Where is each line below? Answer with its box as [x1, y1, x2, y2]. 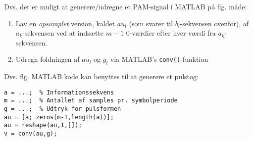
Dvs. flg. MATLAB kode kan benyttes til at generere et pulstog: [4, 71, 199, 82]
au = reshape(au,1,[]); [4, 122, 82, 129]
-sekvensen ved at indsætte [22, 28, 104, 38]
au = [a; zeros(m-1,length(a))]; [4, 113, 114, 121]
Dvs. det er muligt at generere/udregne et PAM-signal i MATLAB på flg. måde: [4, 1, 247, 11]
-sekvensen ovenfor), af [180, 18, 249, 28]
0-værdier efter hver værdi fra [126, 28, 216, 38]
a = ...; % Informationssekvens [4, 89, 114, 96]
